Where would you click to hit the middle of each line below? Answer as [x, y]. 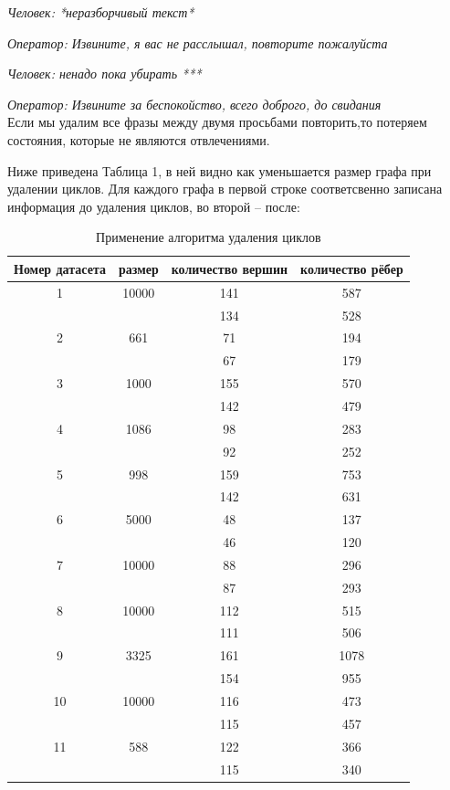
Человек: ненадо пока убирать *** [105, 74]
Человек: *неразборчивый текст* [101, 12]
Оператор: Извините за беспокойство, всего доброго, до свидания [194, 104]
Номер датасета [60, 268]
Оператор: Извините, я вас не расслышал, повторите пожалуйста [198, 42]
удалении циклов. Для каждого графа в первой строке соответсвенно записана [225, 189]
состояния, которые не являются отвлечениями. [139, 139]
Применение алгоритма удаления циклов [209, 237]
